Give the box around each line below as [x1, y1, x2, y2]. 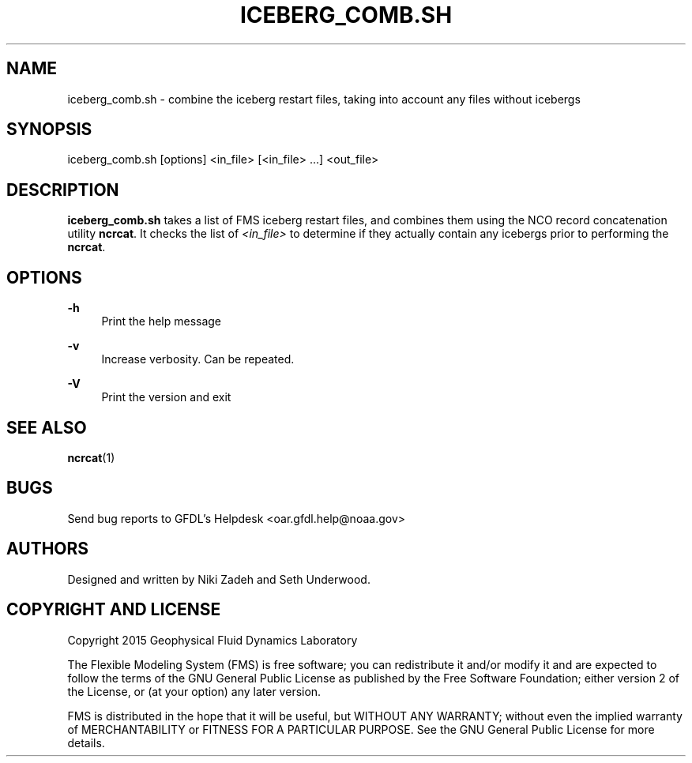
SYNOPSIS [6, 119, 92, 140]
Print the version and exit [101, 390, 231, 404]
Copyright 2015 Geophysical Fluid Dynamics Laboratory [67, 633, 358, 647]
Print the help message [101, 314, 222, 329]
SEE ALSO [6, 417, 87, 438]
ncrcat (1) [67, 450, 115, 464]
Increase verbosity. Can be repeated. [101, 352, 295, 366]
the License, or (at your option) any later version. [67, 684, 322, 698]
